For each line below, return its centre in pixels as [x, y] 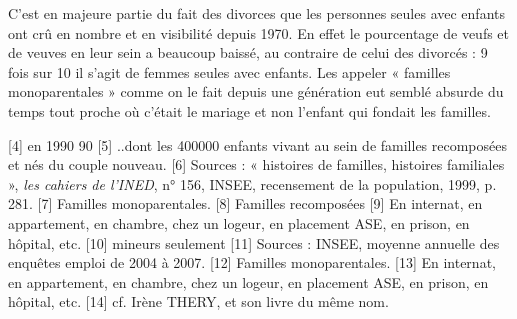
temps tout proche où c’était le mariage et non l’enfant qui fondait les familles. [249, 110]
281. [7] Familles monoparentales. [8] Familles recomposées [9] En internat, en [245, 203]
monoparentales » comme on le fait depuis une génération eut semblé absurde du [256, 91]
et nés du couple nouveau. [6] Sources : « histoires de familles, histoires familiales [256, 164]
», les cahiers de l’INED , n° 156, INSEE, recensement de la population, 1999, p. [252, 183]
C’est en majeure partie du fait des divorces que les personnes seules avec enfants [256, 13]
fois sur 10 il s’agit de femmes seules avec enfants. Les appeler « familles [229, 71]
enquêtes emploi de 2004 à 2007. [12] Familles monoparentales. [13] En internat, [252, 262]
